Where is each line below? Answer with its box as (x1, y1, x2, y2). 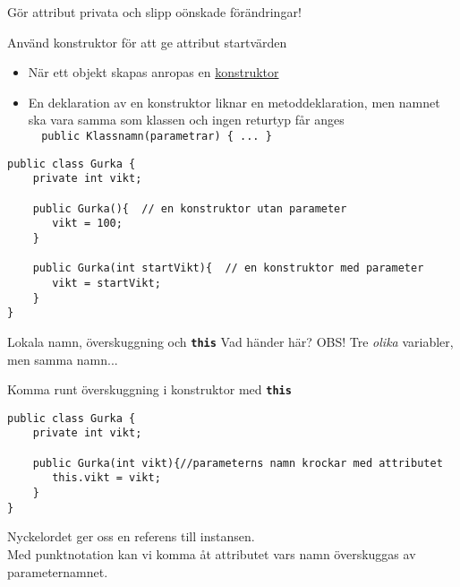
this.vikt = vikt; (52, 471, 161, 485)
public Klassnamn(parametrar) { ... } (41, 129, 272, 142)
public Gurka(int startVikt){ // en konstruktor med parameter (32, 262, 424, 275)
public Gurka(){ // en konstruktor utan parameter (32, 202, 347, 215)
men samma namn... (7, 350, 118, 368)
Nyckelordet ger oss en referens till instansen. (7, 527, 255, 546)
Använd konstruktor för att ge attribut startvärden (7, 32, 287, 51)
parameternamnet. (7, 562, 108, 581)
